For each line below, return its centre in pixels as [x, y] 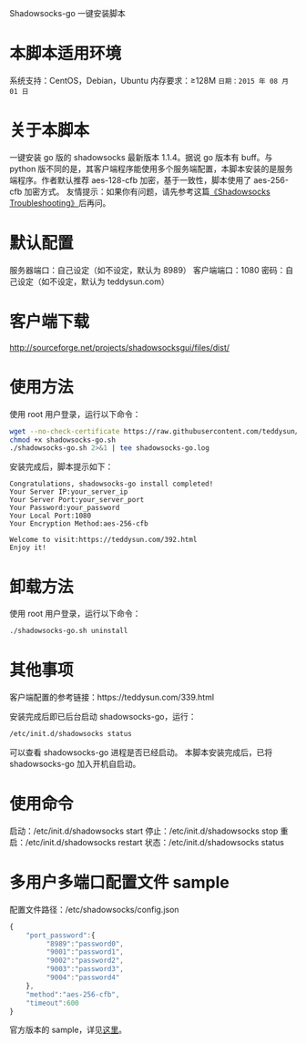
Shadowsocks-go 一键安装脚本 [67, 13]
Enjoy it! [28, 548]
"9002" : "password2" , [85, 961]
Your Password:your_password [65, 508]
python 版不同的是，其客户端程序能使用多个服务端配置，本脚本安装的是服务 [151, 169]
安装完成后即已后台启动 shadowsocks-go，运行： [103, 717]
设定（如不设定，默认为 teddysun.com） [93, 281]
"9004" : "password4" [83, 977]
